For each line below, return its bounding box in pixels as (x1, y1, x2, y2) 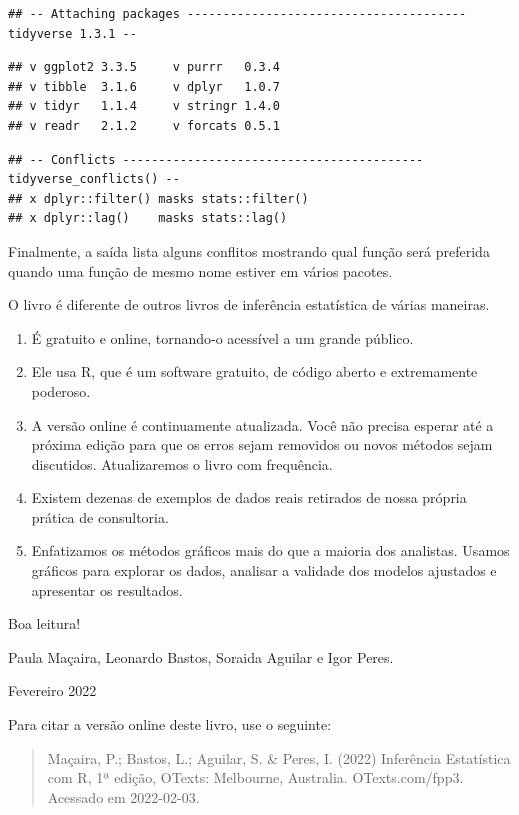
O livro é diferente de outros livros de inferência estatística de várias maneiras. (8, 294, 490, 315)
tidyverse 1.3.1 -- (8, 26, 137, 41)
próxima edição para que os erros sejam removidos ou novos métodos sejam (31, 434, 493, 455)
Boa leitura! (8, 613, 81, 634)
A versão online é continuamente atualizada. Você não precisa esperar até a (31, 414, 494, 435)
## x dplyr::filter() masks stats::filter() (8, 191, 309, 206)
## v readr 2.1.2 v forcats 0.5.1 (8, 118, 281, 133)
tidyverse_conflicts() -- (8, 172, 180, 187)
